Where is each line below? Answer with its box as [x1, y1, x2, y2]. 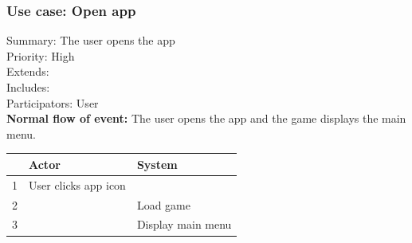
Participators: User [6, 94, 99, 111]
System [136, 155, 178, 172]
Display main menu [136, 216, 232, 233]
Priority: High [6, 47, 75, 64]
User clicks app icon [29, 176, 126, 193]
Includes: [6, 79, 50, 95]
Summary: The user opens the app [6, 32, 175, 49]
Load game [136, 196, 190, 213]
